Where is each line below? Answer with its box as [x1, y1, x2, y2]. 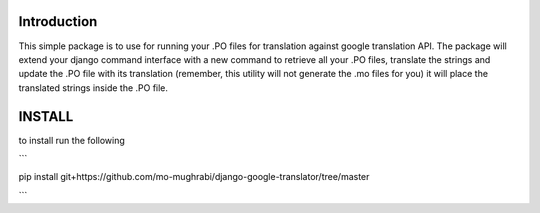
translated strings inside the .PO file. [18, 81, 169, 94]
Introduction [18, 13, 98, 30]
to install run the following [18, 134, 125, 146]
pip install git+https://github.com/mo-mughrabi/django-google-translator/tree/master [18, 171, 370, 183]
